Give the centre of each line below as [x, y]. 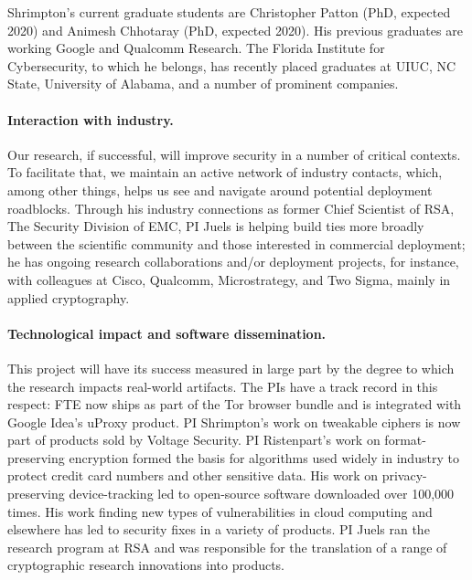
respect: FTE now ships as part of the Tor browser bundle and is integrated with [235, 404]
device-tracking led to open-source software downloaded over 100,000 [262, 494]
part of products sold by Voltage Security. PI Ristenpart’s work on [194, 440]
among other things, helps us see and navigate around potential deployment [220, 190]
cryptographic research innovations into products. [146, 565]
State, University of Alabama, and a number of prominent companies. [203, 84]
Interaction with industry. [91, 119]
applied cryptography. [69, 297]
